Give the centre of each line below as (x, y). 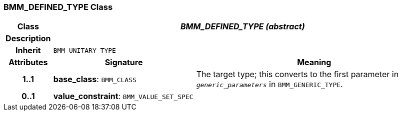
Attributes (28, 62)
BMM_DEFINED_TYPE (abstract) (243, 27)
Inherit (28, 51)
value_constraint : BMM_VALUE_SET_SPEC (123, 96)
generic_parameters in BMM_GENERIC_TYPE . (269, 84)
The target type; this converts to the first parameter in (297, 74)
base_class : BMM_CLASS (95, 79)
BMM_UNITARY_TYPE (84, 50)
